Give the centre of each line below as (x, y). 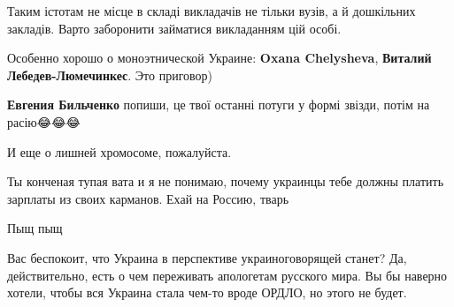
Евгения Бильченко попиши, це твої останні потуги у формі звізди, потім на (219, 105)
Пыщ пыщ (35, 228)
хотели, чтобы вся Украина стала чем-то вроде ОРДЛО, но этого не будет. (207, 292)
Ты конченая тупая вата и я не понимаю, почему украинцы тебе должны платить (226, 181)
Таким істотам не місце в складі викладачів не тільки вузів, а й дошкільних (212, 11)
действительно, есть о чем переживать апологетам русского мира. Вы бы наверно (227, 275)
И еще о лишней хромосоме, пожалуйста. (119, 151)
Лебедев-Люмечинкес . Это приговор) (110, 75)
